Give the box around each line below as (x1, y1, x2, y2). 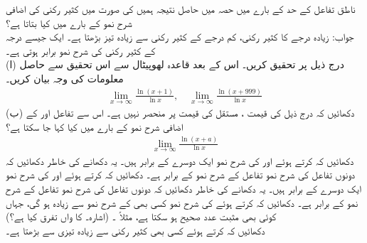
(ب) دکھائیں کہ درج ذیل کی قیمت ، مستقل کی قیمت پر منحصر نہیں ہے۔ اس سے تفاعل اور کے (6, 105, 355, 120)
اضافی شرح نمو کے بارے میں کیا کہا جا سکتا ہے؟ (6, 119, 183, 134)
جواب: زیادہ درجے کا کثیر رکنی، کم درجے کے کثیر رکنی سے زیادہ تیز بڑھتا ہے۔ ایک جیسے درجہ (6, 29, 354, 44)
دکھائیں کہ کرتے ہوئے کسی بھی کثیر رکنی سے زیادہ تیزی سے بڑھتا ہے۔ (6, 222, 265, 237)
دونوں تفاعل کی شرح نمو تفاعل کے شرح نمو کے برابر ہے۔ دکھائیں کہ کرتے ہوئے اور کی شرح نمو (6, 167, 355, 182)
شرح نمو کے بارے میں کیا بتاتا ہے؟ (6, 15, 132, 30)
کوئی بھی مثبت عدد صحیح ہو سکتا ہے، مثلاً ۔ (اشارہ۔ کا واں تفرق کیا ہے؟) (6, 209, 277, 224)
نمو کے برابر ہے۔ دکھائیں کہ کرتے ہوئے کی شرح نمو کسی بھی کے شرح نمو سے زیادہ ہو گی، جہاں (6, 195, 358, 210)
